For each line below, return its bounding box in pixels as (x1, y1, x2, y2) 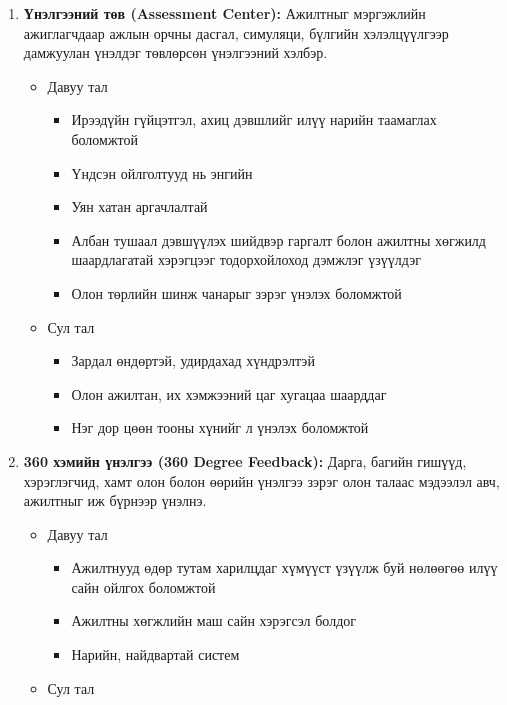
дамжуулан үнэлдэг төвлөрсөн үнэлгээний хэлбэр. (23, 42, 328, 63)
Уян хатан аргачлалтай (71, 196, 208, 217)
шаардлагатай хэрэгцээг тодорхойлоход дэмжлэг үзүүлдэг (71, 249, 421, 270)
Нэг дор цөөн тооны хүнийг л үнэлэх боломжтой (71, 417, 369, 438)
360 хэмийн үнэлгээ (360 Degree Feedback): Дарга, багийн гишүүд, (23, 450, 467, 471)
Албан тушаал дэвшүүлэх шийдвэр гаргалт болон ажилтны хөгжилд (71, 229, 486, 250)
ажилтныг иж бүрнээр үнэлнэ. (23, 490, 207, 511)
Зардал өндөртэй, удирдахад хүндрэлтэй (71, 350, 315, 371)
